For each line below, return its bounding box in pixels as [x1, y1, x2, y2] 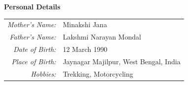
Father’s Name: [9, 32, 56, 42]
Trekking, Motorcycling [63, 68, 133, 79]
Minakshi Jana [63, 19, 107, 30]
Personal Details [4, 1, 61, 11]
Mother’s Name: [7, 19, 56, 30]
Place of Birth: [11, 56, 56, 66]
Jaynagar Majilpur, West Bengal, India [63, 56, 181, 66]
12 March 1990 [63, 44, 107, 54]
